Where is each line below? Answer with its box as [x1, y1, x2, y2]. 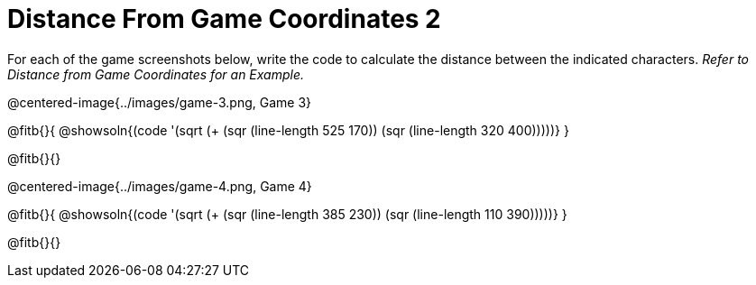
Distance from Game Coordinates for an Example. [7, 66, 305, 82]
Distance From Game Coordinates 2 [7, 4, 441, 34]
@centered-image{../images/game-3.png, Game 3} [7, 94, 312, 110]
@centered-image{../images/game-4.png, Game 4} [7, 178, 312, 194]
